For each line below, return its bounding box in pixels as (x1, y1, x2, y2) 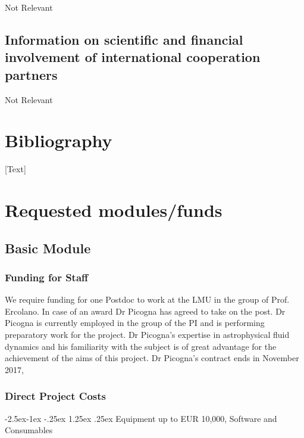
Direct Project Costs (5, 389, 106, 403)
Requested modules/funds (5, 198, 222, 222)
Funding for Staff (5, 269, 89, 284)
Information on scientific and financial (5, 30, 243, 48)
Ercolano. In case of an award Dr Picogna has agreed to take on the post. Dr (5, 305, 286, 317)
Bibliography (5, 128, 112, 153)
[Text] (5, 163, 26, 175)
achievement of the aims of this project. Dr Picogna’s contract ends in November (5, 352, 299, 364)
